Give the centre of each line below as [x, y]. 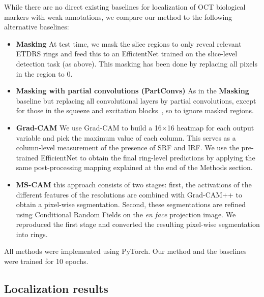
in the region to [40, 73]
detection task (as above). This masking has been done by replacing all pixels [137, 63]
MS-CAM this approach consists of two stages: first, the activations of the [134, 184]
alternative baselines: [37, 27]
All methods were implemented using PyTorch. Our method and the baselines [125, 251]
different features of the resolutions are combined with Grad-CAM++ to [129, 194]
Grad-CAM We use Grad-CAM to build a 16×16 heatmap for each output [135, 127]
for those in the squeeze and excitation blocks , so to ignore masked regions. [135, 110]
